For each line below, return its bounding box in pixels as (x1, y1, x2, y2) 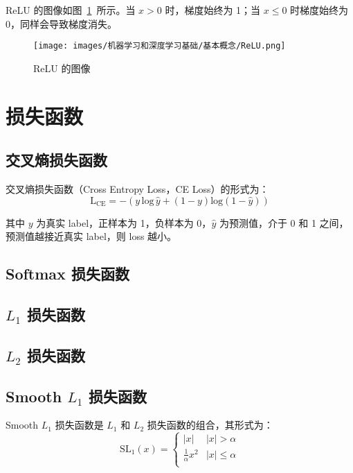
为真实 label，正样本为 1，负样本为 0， (36, 215, 212, 230)
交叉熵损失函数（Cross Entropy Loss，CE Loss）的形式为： (6, 182, 269, 196)
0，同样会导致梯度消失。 (6, 16, 117, 31)
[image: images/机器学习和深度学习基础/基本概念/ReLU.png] (33, 41, 286, 51)
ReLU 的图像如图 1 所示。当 (6, 3, 136, 17)
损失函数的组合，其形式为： (147, 418, 273, 432)
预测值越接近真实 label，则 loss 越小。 (6, 229, 177, 243)
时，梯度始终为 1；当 (165, 3, 261, 17)
